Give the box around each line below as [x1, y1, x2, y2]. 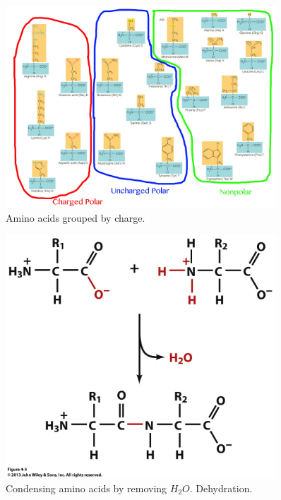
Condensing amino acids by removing [6, 480, 167, 495]
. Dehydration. [189, 480, 253, 495]
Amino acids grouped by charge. [6, 210, 145, 225]
